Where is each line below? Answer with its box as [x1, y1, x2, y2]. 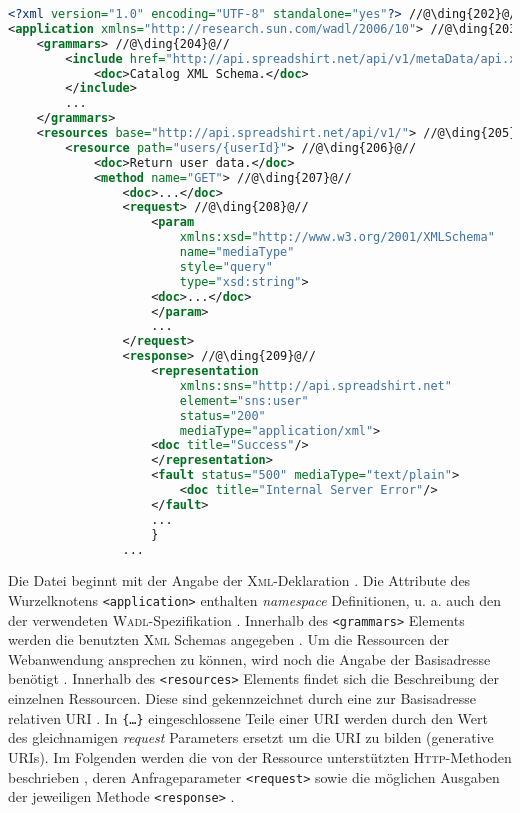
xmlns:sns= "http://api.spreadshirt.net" [179, 378, 452, 393]
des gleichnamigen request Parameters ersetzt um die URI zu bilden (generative [8, 727, 494, 748]
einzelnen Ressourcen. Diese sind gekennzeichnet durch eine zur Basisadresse [8, 688, 476, 709]
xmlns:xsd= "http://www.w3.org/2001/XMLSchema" [179, 230, 495, 245]
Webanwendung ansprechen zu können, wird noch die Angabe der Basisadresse [8, 648, 491, 669]
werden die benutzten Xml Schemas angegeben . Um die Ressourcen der [8, 629, 449, 650]
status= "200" [179, 408, 266, 423]
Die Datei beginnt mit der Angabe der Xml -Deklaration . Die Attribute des [8, 570, 471, 591]
